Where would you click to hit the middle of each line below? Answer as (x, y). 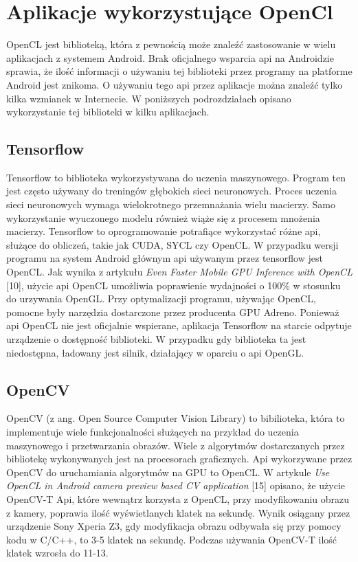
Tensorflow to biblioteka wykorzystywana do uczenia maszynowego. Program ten (176, 177)
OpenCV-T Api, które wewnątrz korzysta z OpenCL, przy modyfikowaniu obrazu (178, 498)
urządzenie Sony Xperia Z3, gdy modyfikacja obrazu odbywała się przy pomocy (174, 526)
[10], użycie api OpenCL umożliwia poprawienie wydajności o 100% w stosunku (174, 285)
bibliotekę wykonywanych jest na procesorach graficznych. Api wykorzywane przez (179, 459)
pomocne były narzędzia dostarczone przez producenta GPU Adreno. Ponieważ (173, 312)
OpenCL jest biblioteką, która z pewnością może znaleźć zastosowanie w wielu (171, 44)
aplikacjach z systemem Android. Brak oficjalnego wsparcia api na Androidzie (170, 57)
